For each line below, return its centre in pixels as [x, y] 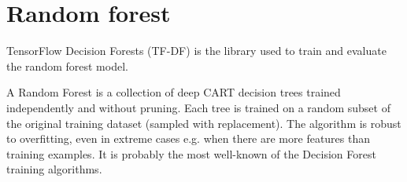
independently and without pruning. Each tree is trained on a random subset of [198, 107]
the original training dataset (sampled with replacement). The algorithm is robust [204, 123]
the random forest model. [67, 66]
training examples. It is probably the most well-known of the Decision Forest [191, 153]
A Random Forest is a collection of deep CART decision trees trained [174, 92]
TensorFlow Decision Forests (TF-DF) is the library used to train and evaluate [196, 51]
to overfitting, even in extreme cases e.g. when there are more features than [189, 138]
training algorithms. [54, 169]
